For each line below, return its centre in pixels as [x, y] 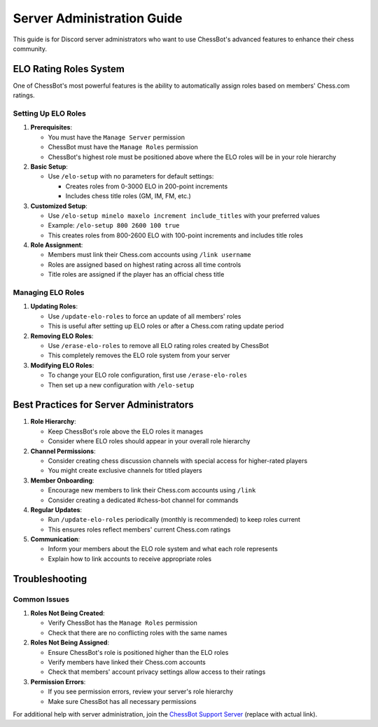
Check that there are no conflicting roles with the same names [138, 632]
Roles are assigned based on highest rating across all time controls [145, 264]
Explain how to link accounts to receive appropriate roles [130, 559]
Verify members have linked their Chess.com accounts [127, 662]
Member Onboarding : [62, 480]
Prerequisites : [51, 127]
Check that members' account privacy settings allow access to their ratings [157, 672]
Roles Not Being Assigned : [70, 643]
